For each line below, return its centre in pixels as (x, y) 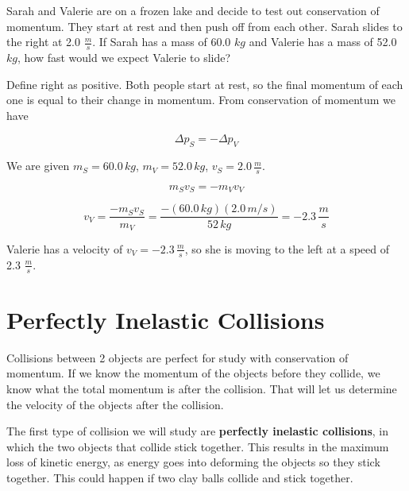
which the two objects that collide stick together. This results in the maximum (198, 446)
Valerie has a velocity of (65, 248)
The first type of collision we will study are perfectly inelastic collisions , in (197, 431)
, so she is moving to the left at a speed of (287, 248)
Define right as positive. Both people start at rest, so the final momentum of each (205, 84)
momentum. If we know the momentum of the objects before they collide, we (193, 373)
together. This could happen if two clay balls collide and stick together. (180, 477)
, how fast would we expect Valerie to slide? (124, 58)
